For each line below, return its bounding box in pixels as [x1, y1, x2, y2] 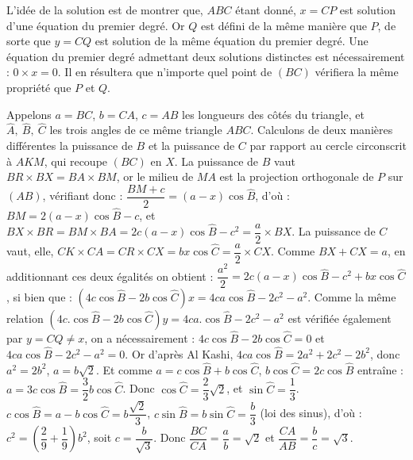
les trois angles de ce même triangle [49, 121, 222, 138]
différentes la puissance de [6, 136, 133, 153]
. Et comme [95, 361, 152, 378]
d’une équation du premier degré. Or [6, 17, 185, 33]
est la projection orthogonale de [219, 168, 374, 185]
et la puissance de [148, 136, 235, 153]
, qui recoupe [44, 152, 108, 169]
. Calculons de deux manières [250, 121, 393, 138]
